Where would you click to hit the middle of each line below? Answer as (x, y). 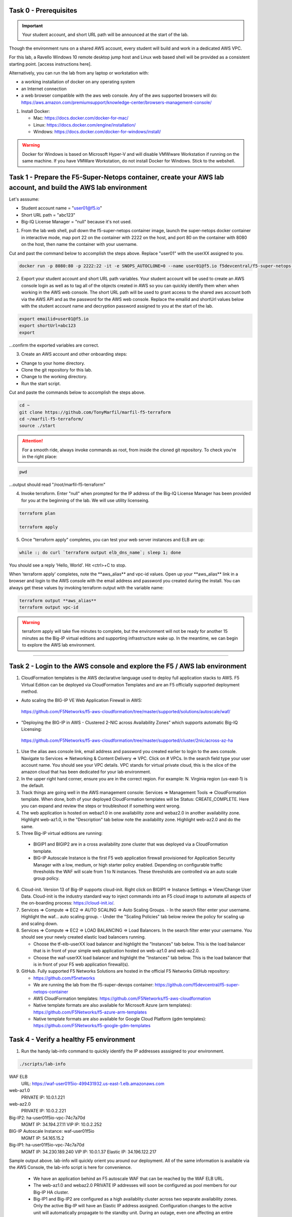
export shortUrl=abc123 (48, 326)
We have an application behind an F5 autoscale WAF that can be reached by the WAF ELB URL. (129, 1179)
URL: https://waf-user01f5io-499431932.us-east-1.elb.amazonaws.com (93, 1084)
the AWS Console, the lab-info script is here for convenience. (71, 1167)
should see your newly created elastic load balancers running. (83, 937)
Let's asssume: (24, 199)
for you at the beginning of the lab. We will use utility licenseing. (85, 500)
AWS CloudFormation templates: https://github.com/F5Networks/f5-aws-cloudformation (122, 998)
